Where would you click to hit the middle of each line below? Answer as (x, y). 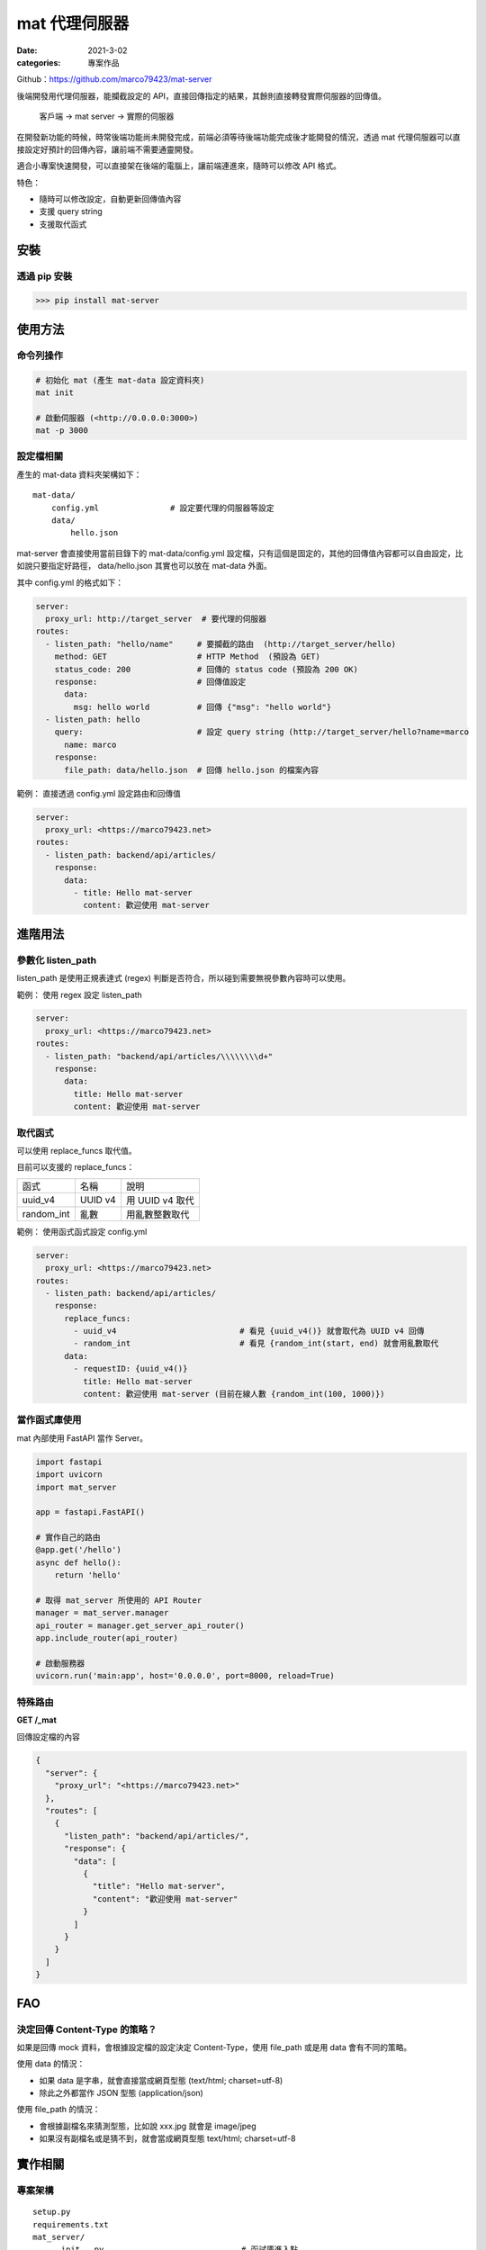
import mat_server (76, 1487)
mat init (55, 392)
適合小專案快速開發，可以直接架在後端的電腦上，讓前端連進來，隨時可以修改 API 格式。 (179, 166)
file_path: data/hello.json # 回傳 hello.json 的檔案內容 (192, 770)
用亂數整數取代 (158, 1214)
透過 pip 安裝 (45, 276)
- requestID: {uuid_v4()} (130, 1369)
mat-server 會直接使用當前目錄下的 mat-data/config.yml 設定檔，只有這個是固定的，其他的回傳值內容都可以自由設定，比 (240, 553)
